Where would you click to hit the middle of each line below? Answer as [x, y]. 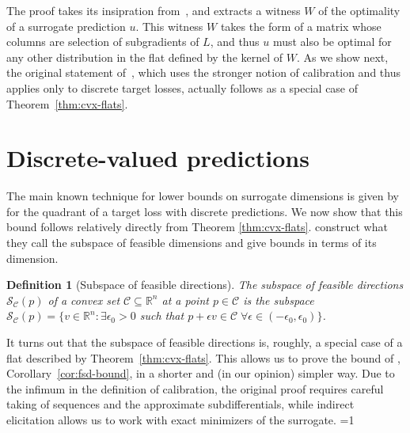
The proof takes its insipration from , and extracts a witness [154, 10]
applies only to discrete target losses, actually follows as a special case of [182, 87]
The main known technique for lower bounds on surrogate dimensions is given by [203, 196]
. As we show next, [342, 57]
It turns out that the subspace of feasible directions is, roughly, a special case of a [205, 342]
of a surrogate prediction [66, 26]
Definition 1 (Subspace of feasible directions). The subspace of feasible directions [205, 285]
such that [162, 315]
